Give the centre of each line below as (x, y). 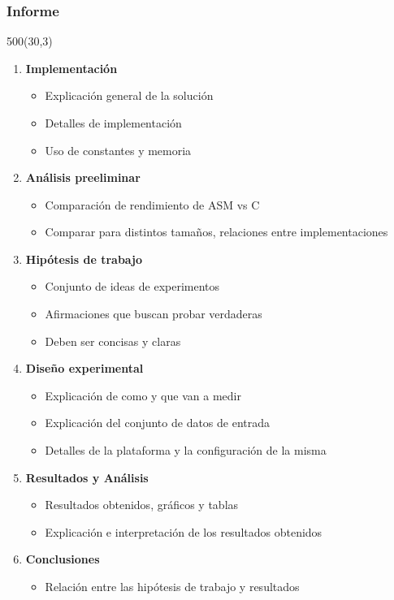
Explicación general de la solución (129, 95)
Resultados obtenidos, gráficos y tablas (142, 505)
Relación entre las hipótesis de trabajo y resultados (172, 587)
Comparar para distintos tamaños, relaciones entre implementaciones (216, 232)
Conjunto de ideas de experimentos (132, 286)
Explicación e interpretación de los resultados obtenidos (184, 531)
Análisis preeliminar (83, 177)
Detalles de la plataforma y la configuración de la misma (186, 450)
